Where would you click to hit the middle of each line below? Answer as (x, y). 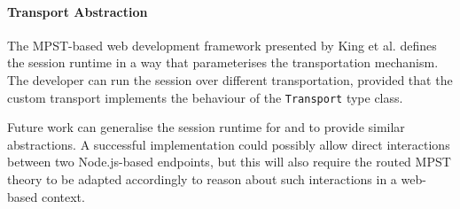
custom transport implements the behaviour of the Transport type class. (205, 97)
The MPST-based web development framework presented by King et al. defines (222, 45)
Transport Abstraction (78, 11)
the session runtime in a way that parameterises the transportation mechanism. (223, 62)
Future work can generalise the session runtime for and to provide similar (206, 127)
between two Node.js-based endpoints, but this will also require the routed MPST (229, 162)
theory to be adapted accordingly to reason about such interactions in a (202, 179)
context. (63, 196)
